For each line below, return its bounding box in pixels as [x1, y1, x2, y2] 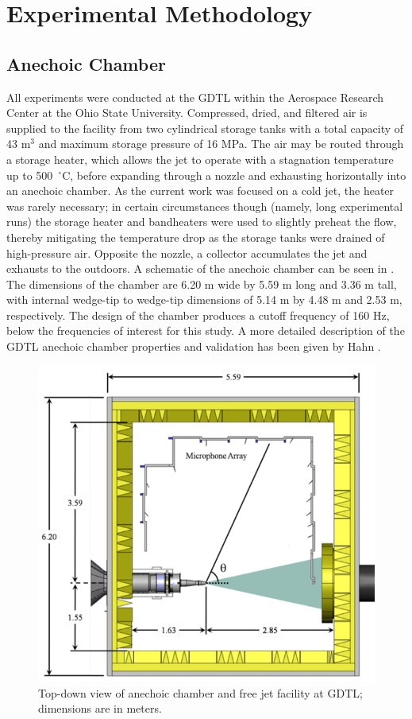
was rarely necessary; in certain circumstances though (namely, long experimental [6, 197, 403, 214]
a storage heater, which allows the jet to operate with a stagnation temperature [6, 150, 394, 167]
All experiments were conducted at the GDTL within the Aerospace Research [6, 88, 384, 105]
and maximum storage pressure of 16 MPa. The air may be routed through [38, 135, 404, 152]
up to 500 [6, 166, 53, 183]
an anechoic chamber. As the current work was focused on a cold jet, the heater [6, 182, 395, 199]
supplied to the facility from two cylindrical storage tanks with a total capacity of [6, 119, 404, 136]
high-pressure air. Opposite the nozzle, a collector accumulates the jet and [6, 244, 368, 261]
